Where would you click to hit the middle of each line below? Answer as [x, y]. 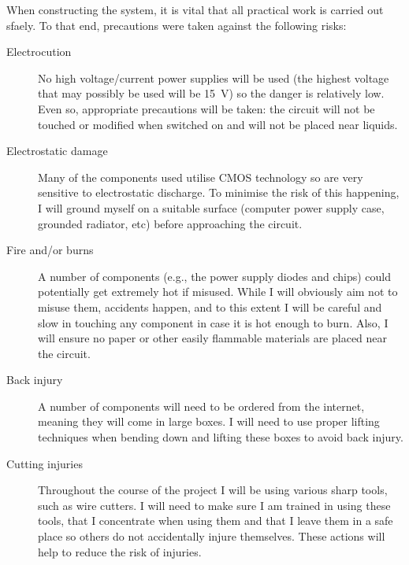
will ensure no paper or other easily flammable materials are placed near [213, 338]
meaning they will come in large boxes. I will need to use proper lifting [209, 421]
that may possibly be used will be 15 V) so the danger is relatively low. [211, 93]
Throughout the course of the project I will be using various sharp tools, [213, 490]
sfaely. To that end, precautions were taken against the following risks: [177, 25]
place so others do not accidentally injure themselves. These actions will [212, 536]
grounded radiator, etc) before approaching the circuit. [170, 223]
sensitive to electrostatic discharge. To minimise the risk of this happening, [219, 192]
